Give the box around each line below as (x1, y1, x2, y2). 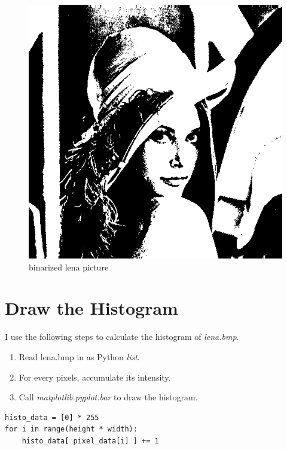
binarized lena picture (29, 260, 109, 273)
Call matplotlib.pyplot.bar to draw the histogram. (19, 391, 198, 403)
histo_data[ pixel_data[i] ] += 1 (22, 436, 159, 445)
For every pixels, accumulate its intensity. (19, 370, 171, 383)
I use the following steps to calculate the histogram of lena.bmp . (5, 330, 239, 343)
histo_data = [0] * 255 (5, 413, 99, 422)
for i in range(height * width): (5, 425, 138, 434)
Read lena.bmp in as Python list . (19, 350, 140, 363)
